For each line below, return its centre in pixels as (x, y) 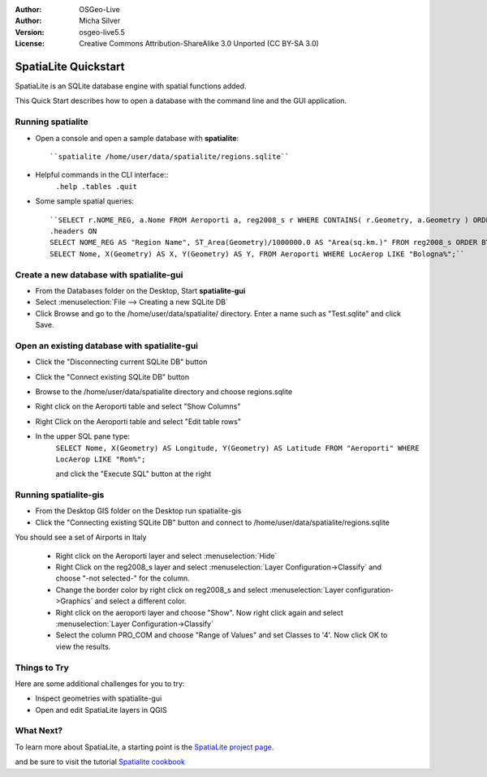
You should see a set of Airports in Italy (81, 537)
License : (30, 44)
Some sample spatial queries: (84, 201)
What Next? (39, 731)
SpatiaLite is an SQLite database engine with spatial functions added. (131, 86)
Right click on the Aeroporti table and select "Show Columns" (138, 406)
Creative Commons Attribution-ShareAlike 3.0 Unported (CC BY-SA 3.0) (199, 44)
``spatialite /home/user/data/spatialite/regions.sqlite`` (170, 157)
